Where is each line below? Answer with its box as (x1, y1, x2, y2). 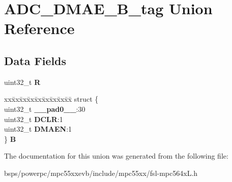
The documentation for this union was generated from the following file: (4, 150, 228, 161)
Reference (4, 18, 75, 39)
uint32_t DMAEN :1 (4, 124, 72, 134)
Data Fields (4, 52, 67, 68)
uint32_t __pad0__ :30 (4, 103, 85, 114)
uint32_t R (4, 76, 41, 87)
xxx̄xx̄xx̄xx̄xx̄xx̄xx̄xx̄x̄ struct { (4, 94, 99, 104)
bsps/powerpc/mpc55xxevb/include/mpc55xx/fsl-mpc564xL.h (4, 167, 198, 178)
